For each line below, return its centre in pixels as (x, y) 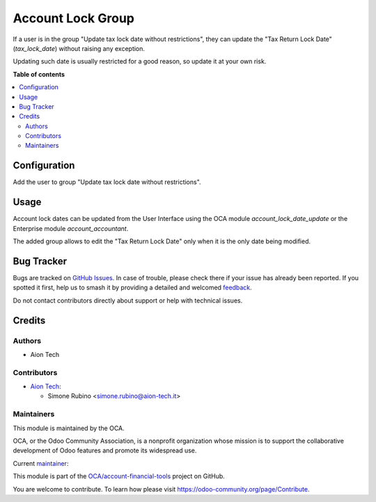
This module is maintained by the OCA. (69, 428)
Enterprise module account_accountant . (71, 228)
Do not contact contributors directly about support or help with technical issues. (128, 301)
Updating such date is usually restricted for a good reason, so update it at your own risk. (140, 61)
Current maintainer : (41, 463)
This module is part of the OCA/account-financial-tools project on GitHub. (119, 476)
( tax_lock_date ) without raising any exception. (79, 48)
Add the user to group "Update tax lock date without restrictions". (107, 182)
